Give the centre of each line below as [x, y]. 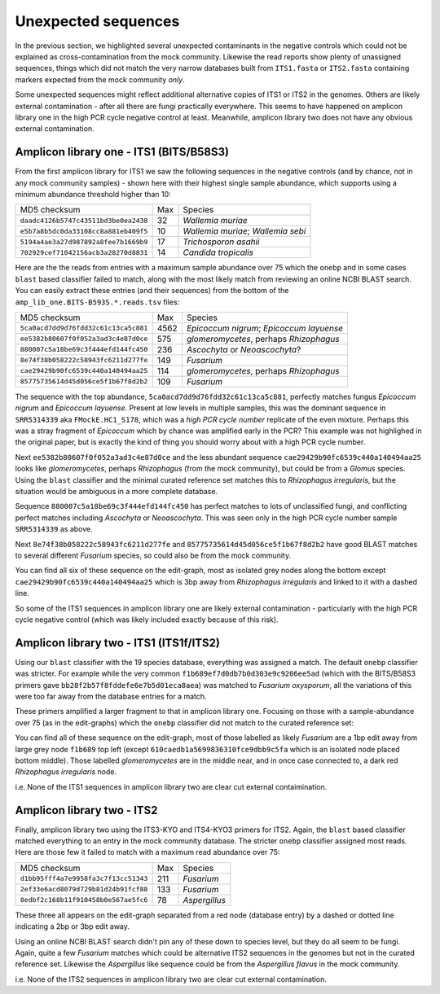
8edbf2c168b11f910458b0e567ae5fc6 [84, 900]
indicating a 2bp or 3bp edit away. [73, 926]
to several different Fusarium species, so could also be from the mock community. [153, 555]
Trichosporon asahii [221, 242]
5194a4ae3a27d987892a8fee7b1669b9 [84, 241]
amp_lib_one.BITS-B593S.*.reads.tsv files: [97, 302]
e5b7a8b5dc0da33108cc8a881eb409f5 [84, 231]
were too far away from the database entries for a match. [111, 697]
